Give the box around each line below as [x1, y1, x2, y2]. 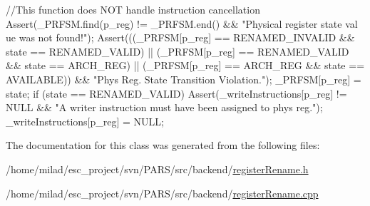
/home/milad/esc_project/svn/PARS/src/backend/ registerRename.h [6, 161, 309, 176]
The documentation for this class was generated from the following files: [6, 138, 320, 153]
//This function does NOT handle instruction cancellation [6, 2, 260, 16]
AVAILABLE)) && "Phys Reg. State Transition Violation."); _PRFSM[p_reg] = [6, 71, 361, 86]
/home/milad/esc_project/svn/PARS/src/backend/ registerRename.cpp [6, 185, 319, 200]
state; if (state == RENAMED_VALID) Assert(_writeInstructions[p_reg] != [6, 86, 347, 101]
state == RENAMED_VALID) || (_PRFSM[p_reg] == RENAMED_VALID [6, 43, 349, 58]
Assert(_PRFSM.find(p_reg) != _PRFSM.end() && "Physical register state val [6, 16, 358, 31]
